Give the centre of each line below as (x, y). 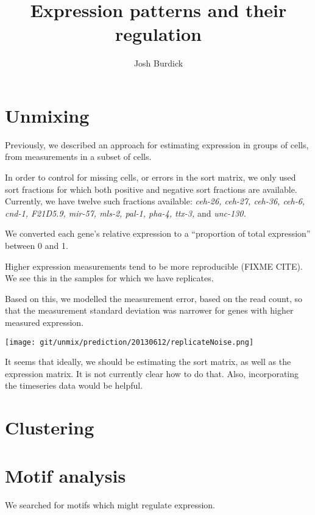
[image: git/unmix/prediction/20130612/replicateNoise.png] (129, 342)
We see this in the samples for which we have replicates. (109, 278)
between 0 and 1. (37, 245)
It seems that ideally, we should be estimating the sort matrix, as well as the (148, 362)
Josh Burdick (158, 63)
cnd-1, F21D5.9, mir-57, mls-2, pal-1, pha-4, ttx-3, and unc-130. (126, 213)
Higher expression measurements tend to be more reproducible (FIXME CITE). (154, 266)
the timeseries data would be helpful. (74, 385)
